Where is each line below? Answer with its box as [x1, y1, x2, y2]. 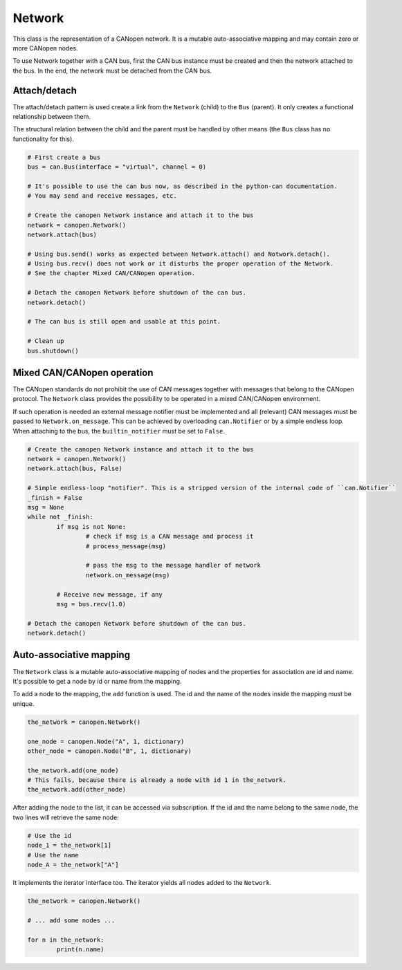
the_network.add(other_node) [27, 785, 127, 794]
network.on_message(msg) [85, 571, 170, 579]
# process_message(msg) [85, 542, 166, 550]
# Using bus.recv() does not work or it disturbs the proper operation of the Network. [27, 260, 334, 268]
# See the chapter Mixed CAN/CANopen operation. [27, 270, 196, 277]
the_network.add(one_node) [27, 766, 119, 774]
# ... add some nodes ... [27, 916, 116, 924]
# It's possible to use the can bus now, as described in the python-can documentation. [27, 182, 338, 190]
